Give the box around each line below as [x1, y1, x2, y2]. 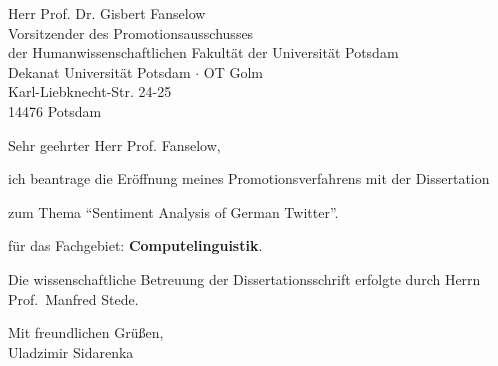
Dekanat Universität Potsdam [8, 61, 191, 82]
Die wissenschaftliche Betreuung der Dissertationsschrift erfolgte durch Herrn [8, 268, 481, 289]
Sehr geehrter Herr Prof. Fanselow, [8, 134, 221, 155]
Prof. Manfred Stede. [8, 288, 139, 309]
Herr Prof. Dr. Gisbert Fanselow [8, 3, 206, 23]
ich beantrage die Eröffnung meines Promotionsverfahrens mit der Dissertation [8, 168, 490, 189]
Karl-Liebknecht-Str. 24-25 [8, 81, 172, 102]
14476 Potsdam [8, 100, 102, 121]
